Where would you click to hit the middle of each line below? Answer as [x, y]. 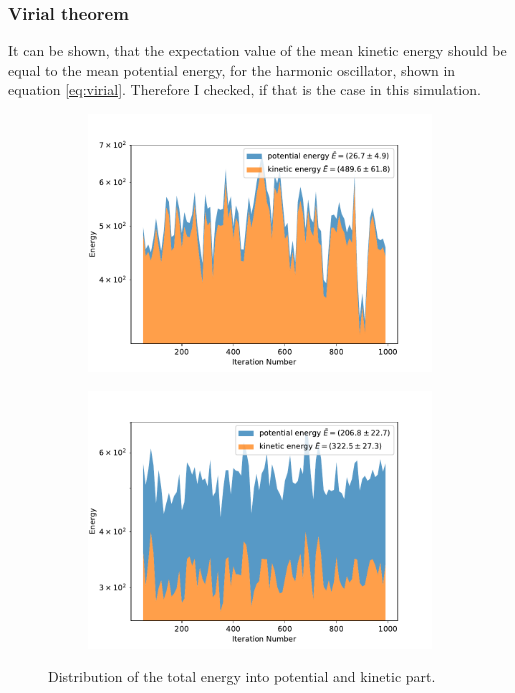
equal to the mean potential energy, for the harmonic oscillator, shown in [232, 69]
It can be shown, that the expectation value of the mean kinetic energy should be [257, 50]
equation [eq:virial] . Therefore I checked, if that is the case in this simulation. [244, 89]
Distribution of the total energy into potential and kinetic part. [242, 676]
